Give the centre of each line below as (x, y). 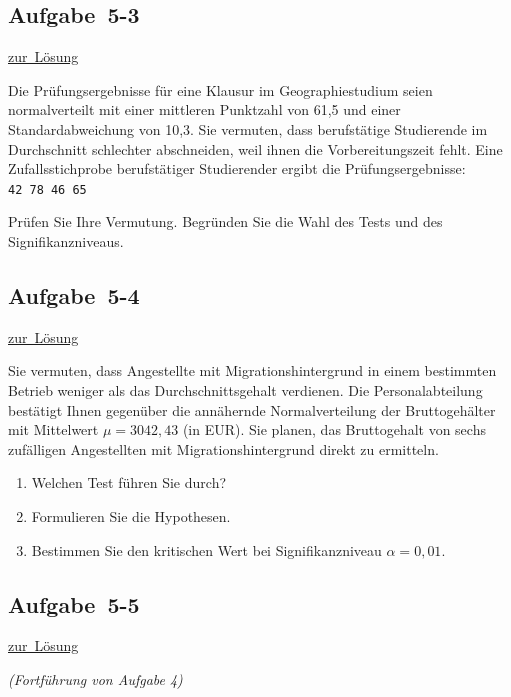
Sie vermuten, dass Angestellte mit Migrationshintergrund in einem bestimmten (252, 370)
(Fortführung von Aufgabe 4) (95, 678)
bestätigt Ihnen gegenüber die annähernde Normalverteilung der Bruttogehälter (252, 409)
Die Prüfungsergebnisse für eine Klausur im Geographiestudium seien (220, 89)
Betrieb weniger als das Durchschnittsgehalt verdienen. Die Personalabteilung (245, 390)
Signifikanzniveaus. (66, 241)
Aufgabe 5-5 (74, 603)
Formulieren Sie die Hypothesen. (131, 515)
